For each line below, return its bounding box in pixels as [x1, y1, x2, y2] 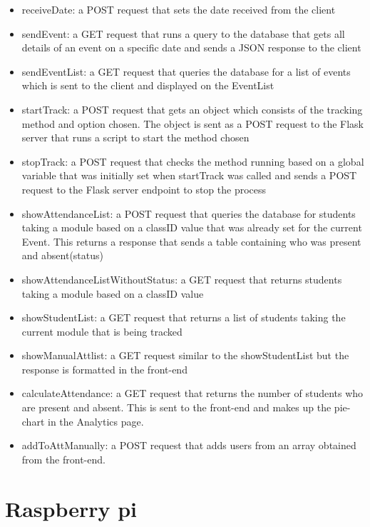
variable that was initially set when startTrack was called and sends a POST [21, 168, 357, 183]
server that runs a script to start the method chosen [21, 130, 250, 145]
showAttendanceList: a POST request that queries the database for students [21, 206, 356, 221]
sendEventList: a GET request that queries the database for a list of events [21, 64, 351, 79]
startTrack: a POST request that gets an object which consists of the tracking [21, 101, 363, 116]
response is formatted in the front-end [21, 361, 187, 376]
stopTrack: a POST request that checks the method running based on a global [21, 154, 364, 169]
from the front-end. [21, 451, 106, 466]
